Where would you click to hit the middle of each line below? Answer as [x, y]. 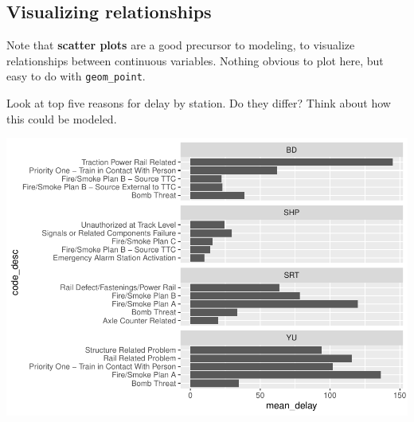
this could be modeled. [62, 118]
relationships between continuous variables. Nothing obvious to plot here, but [195, 60]
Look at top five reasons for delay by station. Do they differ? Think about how [199, 103]
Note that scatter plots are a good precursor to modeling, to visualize [181, 45]
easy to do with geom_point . [76, 76]
